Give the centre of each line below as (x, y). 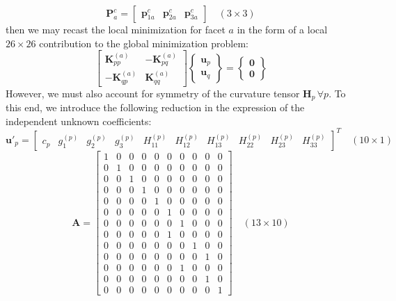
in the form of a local (282, 29)
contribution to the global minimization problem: (144, 43)
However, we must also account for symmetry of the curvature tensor (153, 93)
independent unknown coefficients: (79, 121)
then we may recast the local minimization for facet (116, 29)
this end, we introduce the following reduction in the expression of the (155, 107)
